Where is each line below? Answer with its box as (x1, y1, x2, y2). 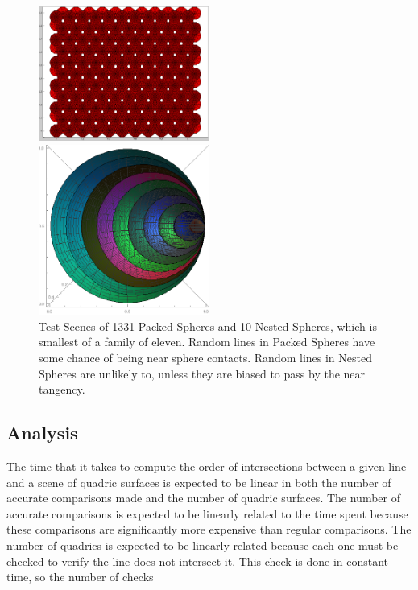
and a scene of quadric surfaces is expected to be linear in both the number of (6, 473, 391, 490)
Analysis (6, 420, 78, 445)
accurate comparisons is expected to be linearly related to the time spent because (6, 505, 408, 522)
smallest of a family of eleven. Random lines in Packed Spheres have (39, 333, 375, 350)
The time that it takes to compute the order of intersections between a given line (6, 457, 407, 474)
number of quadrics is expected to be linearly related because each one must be (6, 536, 399, 553)
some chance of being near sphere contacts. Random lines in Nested (39, 349, 372, 365)
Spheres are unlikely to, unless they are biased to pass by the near (39, 365, 366, 382)
